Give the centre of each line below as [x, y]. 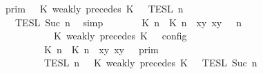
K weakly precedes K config [120, 36]
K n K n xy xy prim [101, 49]
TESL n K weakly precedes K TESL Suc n [150, 63]
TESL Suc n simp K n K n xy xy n [128, 22]
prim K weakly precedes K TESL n [94, 8]
